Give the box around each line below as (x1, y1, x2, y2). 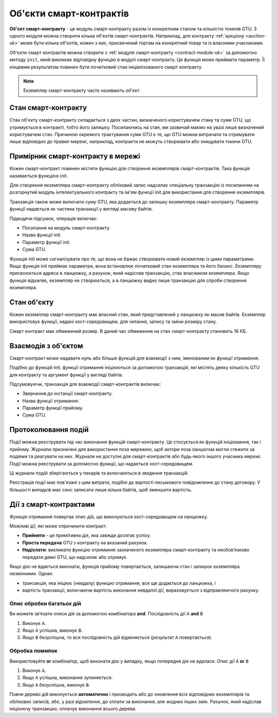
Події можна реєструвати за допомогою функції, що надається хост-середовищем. (9, 460, 194, 467)
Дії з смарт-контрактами (9, 500, 95, 508)
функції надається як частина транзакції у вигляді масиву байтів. (9, 206, 153, 212)
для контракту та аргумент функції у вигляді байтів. (9, 371, 123, 377)
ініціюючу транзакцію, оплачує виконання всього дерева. (9, 705, 136, 711)
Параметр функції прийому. (22, 405, 84, 411)
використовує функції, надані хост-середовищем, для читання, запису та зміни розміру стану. (9, 318, 217, 325)
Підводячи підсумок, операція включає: (9, 215, 97, 221)
